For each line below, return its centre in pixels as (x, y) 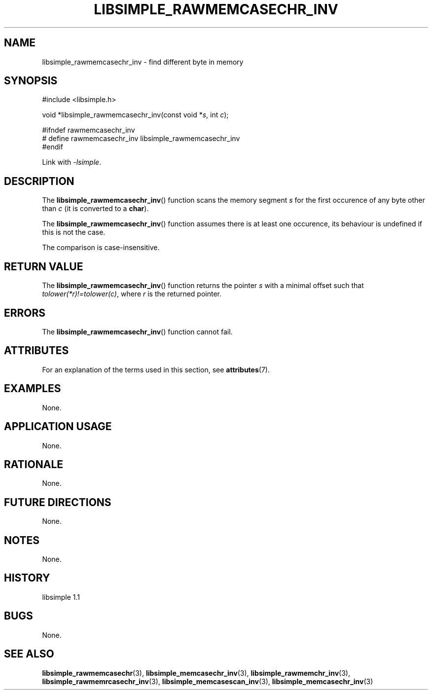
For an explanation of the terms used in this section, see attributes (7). (156, 369)
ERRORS (25, 313)
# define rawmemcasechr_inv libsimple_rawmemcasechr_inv (141, 139)
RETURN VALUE (44, 266)
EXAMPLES (33, 389)
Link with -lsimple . (72, 162)
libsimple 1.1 (61, 597)
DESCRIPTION (39, 181)
